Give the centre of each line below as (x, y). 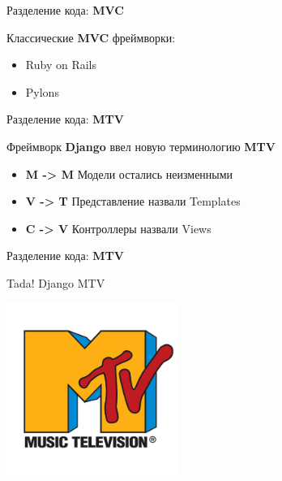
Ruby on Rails (61, 65)
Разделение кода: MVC (65, 10)
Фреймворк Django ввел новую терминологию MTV (141, 146)
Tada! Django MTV (56, 282)
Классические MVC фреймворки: (91, 37)
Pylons (42, 91)
